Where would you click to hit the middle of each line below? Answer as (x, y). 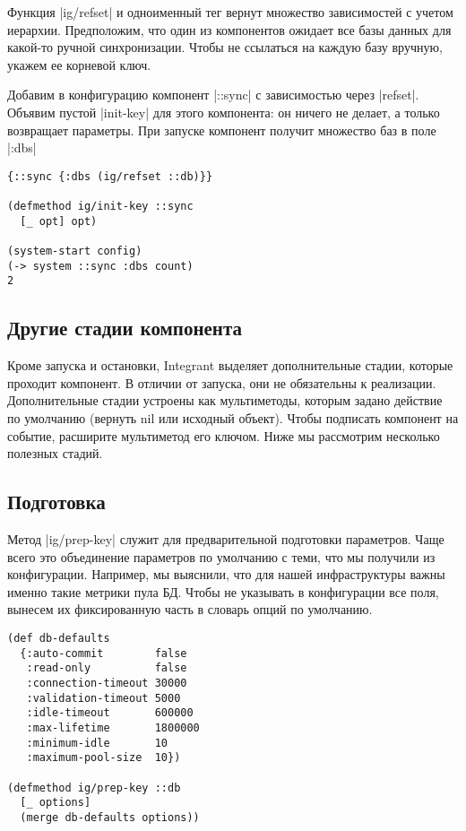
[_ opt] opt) (59, 221)
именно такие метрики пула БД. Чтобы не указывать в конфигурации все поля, (223, 591)
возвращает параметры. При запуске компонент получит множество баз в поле (222, 130)
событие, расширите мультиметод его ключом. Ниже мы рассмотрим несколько (224, 435)
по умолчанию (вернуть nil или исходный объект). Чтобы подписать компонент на (233, 417)
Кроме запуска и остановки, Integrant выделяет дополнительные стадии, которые (230, 365)
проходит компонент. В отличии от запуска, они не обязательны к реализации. (222, 382)
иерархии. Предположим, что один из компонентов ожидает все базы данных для (229, 29)
